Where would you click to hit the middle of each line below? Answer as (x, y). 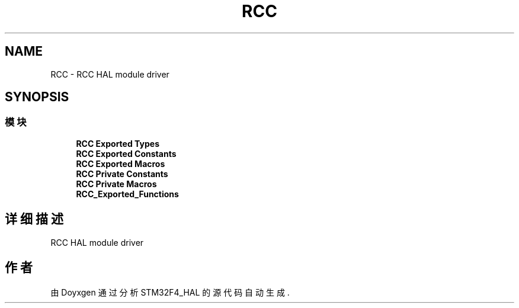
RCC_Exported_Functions (127, 194)
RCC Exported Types (118, 143)
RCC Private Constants (122, 174)
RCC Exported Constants (126, 153)
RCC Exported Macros (121, 163)
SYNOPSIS (37, 97)
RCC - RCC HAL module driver (110, 74)
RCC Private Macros (116, 184)
